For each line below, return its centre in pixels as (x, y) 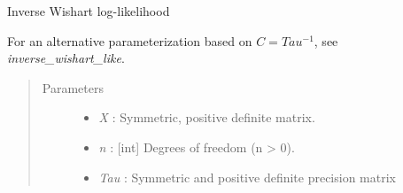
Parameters (73, 87)
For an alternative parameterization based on (130, 40)
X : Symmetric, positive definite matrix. (207, 117)
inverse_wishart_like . (66, 58)
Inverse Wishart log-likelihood (89, 11)
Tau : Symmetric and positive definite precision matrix (247, 177)
